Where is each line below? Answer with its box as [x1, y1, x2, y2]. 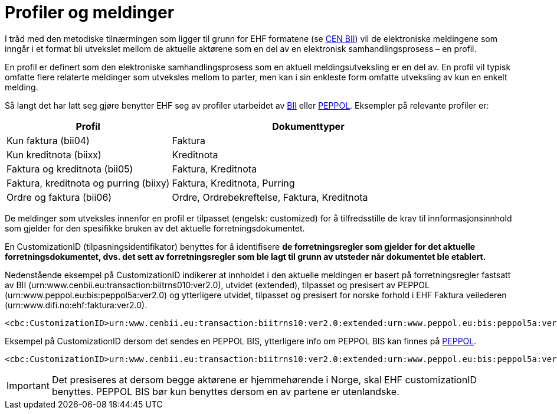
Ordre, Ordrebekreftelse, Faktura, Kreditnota [172, 191, 368, 203]
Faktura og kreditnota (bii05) [6, 162, 133, 175]
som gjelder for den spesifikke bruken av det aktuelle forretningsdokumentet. [5, 223, 305, 233]
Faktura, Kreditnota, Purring [172, 177, 295, 189]
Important [6, 379, 50, 392]
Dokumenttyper [272, 120, 345, 132]
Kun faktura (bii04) [6, 134, 90, 146]
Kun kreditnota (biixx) [6, 148, 101, 161]
